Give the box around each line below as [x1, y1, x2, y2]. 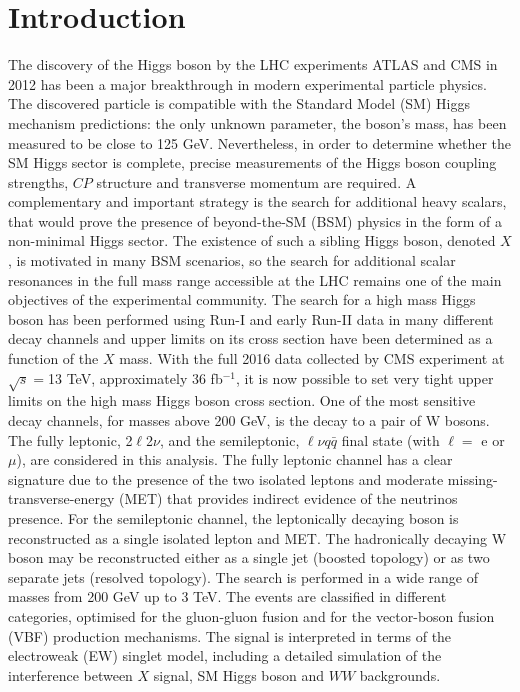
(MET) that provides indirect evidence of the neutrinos [119, 488, 458, 509]
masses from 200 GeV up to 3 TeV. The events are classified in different [8, 586, 447, 607]
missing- [447, 468, 498, 489]
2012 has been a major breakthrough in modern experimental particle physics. [8, 73, 487, 94]
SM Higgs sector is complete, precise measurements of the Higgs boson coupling [8, 152, 497, 173]
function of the [8, 348, 99, 369]
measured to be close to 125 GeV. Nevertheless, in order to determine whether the [8, 132, 512, 153]
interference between [8, 664, 133, 685]
